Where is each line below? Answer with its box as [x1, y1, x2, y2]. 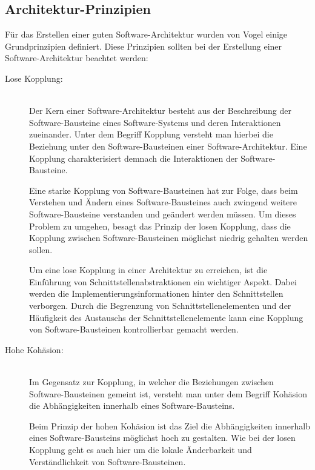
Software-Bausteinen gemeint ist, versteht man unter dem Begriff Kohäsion [29, 387, 307, 400]
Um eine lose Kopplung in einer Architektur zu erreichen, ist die [29, 263, 268, 276]
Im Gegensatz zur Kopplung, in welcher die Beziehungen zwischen [29, 376, 274, 388]
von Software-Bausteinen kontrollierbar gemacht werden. [29, 323, 239, 336]
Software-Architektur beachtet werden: [5, 51, 148, 64]
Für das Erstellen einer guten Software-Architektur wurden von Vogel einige [5, 28, 288, 41]
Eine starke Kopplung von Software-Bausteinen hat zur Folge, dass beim [29, 184, 298, 196]
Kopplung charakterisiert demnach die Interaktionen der [29, 151, 238, 164]
